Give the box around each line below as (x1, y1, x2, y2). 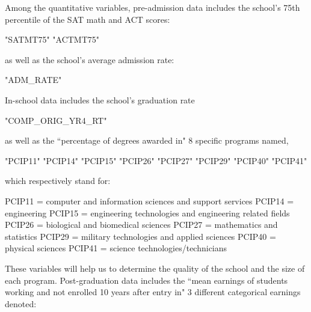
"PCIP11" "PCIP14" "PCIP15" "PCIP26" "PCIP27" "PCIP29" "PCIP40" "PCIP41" (5, 154, 307, 167)
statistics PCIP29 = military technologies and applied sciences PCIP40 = (5, 230, 276, 242)
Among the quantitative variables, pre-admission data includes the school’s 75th (5, 1, 300, 13)
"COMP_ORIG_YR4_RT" (5, 114, 107, 126)
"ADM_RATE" (5, 73, 62, 86)
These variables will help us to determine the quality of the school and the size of (5, 262, 305, 274)
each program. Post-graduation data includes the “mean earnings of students (5, 274, 288, 286)
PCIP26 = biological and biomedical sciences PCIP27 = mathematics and (5, 218, 278, 231)
